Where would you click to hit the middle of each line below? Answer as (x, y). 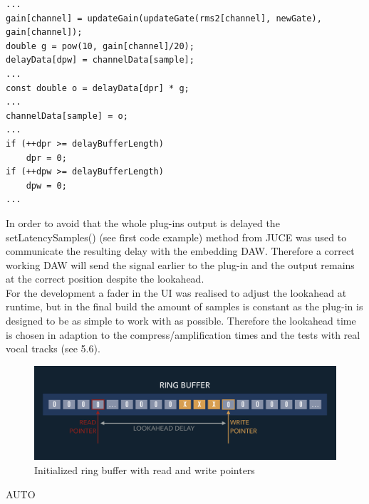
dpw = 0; (46, 185)
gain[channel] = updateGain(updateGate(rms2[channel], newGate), (164, 18)
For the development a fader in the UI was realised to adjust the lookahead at (176, 292)
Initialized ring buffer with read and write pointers (145, 469)
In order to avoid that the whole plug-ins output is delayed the (143, 222)
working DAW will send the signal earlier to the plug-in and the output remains (180, 264)
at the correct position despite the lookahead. (105, 279)
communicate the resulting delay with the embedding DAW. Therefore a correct (180, 251)
